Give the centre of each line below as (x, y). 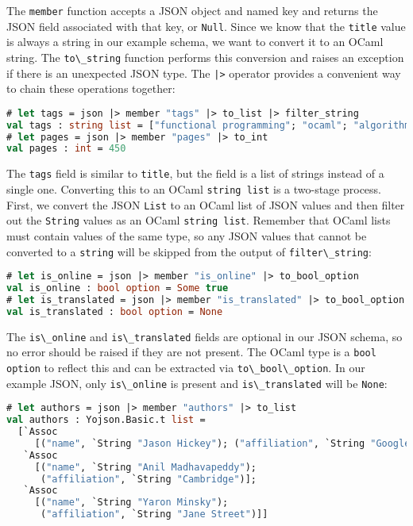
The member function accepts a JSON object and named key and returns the (192, 10)
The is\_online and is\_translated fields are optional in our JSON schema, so (205, 336)
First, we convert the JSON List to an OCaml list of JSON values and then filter (206, 204)
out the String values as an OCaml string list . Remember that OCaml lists (199, 220)
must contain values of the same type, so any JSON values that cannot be (187, 235)
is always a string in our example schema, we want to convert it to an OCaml (195, 42)
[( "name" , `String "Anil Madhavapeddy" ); (146, 467)
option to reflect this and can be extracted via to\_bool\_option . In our (186, 367)
